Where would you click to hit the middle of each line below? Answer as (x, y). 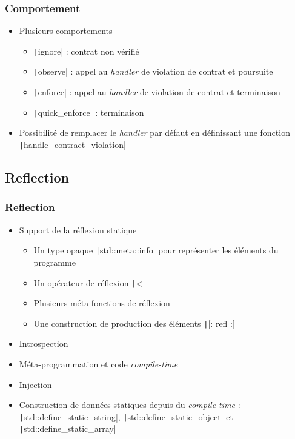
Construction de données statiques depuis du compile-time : (130, 405)
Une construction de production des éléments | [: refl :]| (135, 323)
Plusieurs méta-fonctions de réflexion (102, 303)
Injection (35, 384)
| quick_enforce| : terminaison (89, 112)
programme (55, 262)
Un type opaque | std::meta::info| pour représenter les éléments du (156, 250)
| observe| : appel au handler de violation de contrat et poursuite (153, 71)
